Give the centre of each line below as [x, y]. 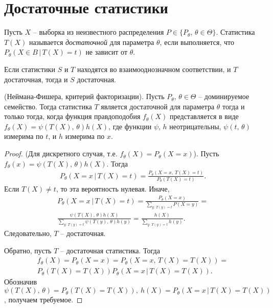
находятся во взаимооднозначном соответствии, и [154, 69]
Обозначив [21, 282]
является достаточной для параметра [158, 106]
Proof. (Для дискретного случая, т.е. [61, 153]
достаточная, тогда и [36, 79]
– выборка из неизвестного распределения [98, 32]
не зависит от [107, 52]
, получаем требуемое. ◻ [43, 300]
